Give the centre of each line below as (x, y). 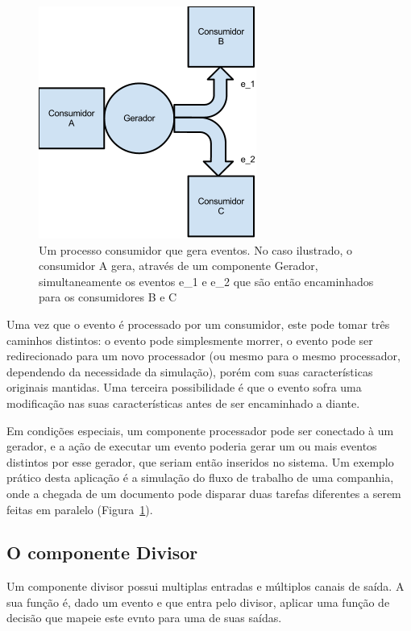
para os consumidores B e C (108, 297)
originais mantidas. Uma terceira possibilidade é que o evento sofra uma (184, 387)
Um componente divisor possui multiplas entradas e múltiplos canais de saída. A (205, 586)
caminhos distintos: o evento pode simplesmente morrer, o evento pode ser (190, 340)
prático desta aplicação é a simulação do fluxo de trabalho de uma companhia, (200, 477)
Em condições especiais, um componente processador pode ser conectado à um (200, 430)
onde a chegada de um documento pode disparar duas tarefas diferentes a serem (204, 493)
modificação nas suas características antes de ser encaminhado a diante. (183, 403)
